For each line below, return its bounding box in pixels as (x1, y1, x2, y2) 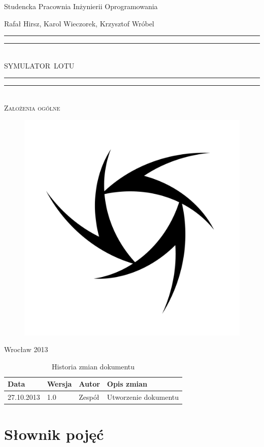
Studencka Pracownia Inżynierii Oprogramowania (4, 1, 158, 11)
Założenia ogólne (4, 102, 60, 113)
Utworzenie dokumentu (107, 392, 179, 402)
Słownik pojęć (4, 424, 104, 444)
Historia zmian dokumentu (51, 361, 135, 371)
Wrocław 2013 (4, 344, 48, 355)
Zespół (79, 392, 100, 402)
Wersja (47, 379, 72, 389)
